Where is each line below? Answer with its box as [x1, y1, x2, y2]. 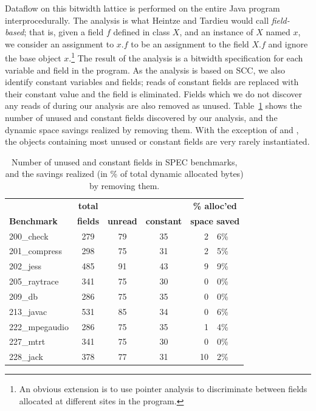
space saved [190, 214, 240, 227]
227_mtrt [9, 335, 46, 348]
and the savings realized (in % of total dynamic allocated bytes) [5, 167, 244, 180]
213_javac [9, 305, 47, 317]
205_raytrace [9, 275, 59, 288]
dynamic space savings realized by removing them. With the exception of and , [5, 123, 299, 136]
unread [108, 214, 137, 227]
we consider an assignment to [5, 37, 114, 50]
